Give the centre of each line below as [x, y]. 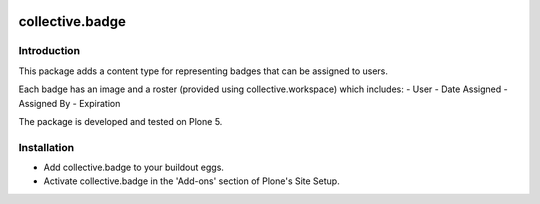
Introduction [49, 51]
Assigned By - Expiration [69, 103]
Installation [46, 147]
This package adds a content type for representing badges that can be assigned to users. [203, 71]
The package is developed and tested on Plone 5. [120, 121]
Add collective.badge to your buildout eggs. [134, 167]
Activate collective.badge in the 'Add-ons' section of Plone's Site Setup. [191, 181]
